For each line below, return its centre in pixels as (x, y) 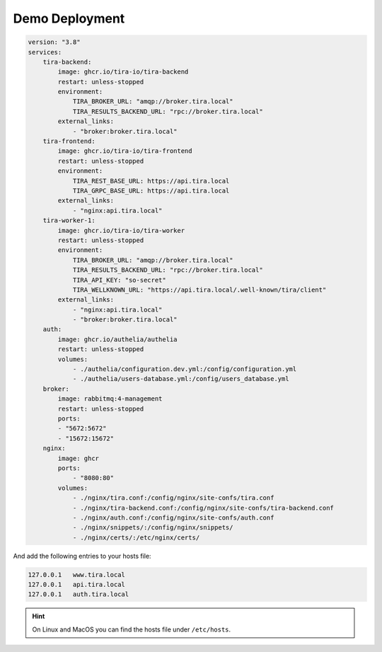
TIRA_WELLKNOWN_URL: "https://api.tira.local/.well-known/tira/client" (199, 290)
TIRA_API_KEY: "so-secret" (119, 280)
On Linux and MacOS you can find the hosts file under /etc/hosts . (132, 629)
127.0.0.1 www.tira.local (76, 574)
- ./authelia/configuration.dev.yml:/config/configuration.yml (185, 369)
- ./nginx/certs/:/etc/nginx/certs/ (136, 537)
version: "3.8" (54, 42)
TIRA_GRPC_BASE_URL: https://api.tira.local (151, 191)
